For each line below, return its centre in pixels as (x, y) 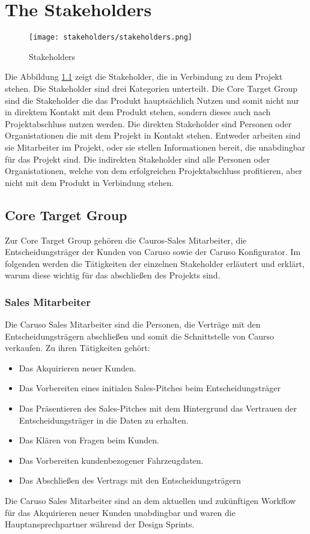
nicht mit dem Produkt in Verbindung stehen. (90, 182)
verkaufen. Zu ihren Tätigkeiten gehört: (77, 348)
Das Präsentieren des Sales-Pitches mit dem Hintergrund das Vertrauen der (158, 408)
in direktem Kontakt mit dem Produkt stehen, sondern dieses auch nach (138, 112)
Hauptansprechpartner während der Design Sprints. (100, 524)
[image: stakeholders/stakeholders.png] (111, 37)
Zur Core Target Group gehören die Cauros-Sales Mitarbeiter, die (126, 240)
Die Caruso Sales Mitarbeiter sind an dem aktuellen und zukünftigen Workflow (150, 501)
